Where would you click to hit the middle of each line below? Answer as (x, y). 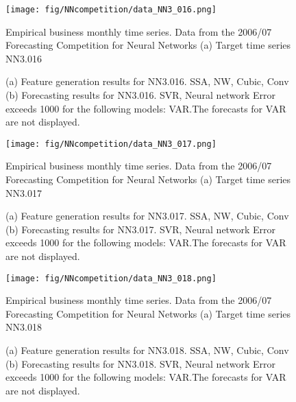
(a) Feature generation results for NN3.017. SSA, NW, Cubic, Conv (147, 216)
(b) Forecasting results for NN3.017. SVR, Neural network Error (140, 229)
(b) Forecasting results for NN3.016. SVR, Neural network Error (140, 95)
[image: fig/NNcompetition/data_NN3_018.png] (111, 278)
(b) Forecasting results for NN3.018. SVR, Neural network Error (140, 363)
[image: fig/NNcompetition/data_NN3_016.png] (111, 10)
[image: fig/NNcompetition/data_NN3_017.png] (111, 144)
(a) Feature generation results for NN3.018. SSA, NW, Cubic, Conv (147, 350)
